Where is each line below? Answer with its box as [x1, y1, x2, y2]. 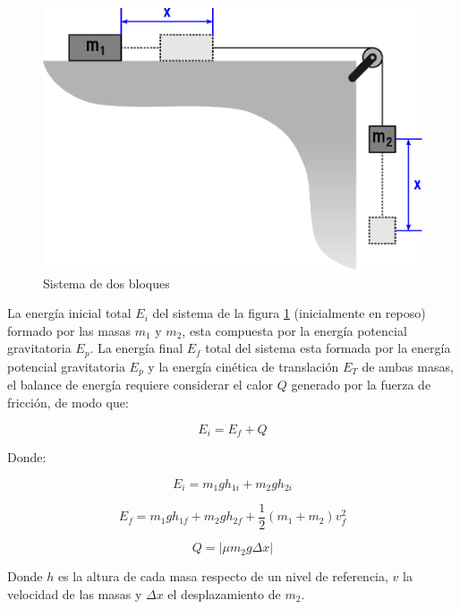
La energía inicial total [7, 304, 132, 322]
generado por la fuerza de [291, 375, 431, 394]
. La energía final [89, 339, 183, 357]
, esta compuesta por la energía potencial [182, 321, 407, 339]
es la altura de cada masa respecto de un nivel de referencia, [57, 567, 388, 586]
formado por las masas [7, 321, 131, 339]
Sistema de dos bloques [43, 273, 170, 292]
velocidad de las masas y [7, 584, 142, 603]
